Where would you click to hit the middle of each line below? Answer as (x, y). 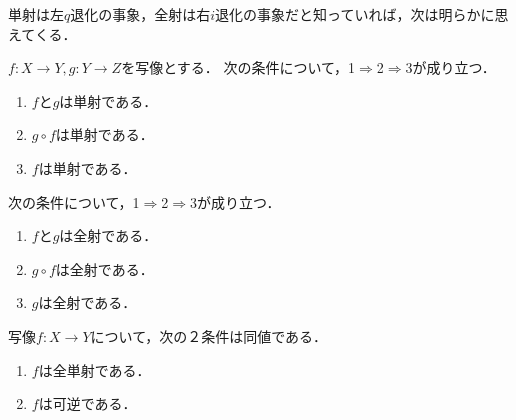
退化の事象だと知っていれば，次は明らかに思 (362, 14)
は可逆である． (87, 403)
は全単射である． (94, 369)
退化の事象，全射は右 (140, 14)
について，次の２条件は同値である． (209, 335)
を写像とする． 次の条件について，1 (238, 67)
